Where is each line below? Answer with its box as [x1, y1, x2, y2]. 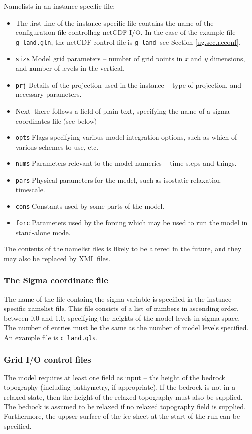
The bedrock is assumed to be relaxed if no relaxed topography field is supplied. [4, 401, 246, 411]
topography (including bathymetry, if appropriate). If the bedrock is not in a [4, 382, 236, 392]
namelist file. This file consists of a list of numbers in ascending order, [28, 303, 239, 313]
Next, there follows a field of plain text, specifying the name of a [15, 105, 211, 116]
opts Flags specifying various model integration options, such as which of [15, 132, 237, 142]
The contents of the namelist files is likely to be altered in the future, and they [4, 244, 242, 254]
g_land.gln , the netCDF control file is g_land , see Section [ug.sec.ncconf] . [15, 36, 241, 47]
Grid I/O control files [4, 353, 91, 365]
